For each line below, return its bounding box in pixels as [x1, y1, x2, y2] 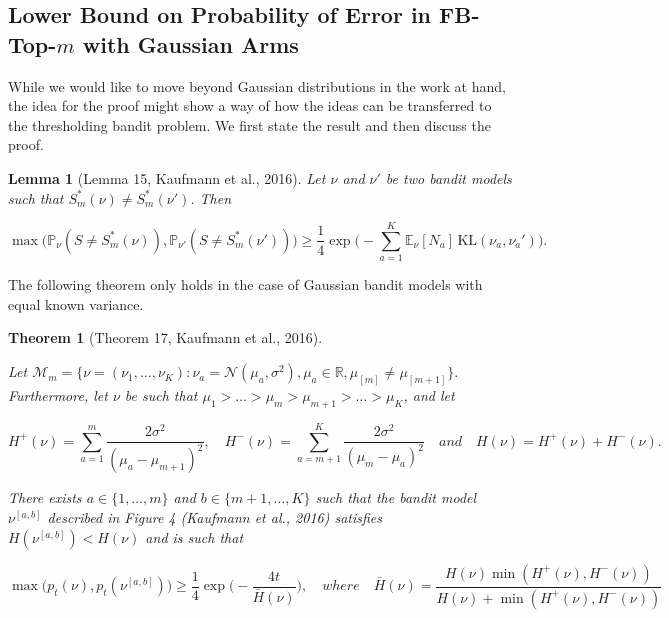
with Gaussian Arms [82, 28, 299, 59]
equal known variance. [8, 293, 144, 314]
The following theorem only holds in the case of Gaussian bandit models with [8, 274, 483, 295]
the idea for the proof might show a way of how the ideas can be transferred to [8, 95, 492, 116]
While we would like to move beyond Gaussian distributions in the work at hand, [8, 75, 506, 96]
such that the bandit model [315, 487, 477, 508]
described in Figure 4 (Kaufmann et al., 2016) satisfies [47, 507, 383, 528]
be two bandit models [385, 167, 512, 188]
